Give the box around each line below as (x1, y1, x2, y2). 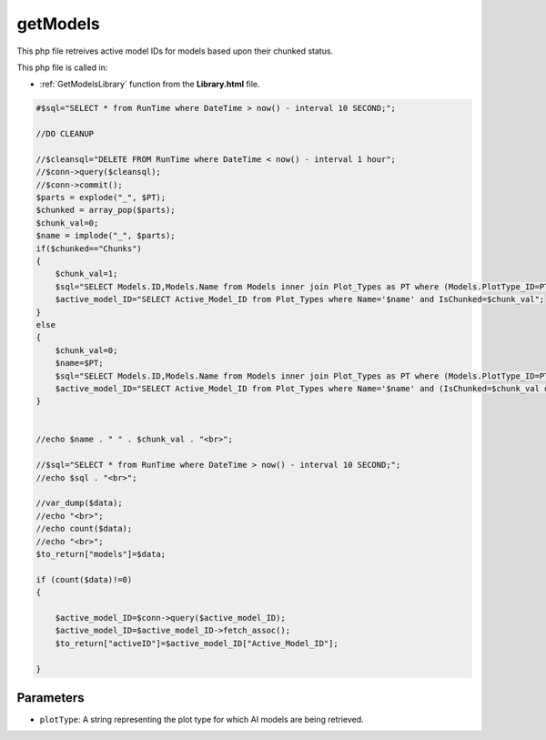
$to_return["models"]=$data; (35, 549, 167, 559)
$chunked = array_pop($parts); (35, 205, 177, 216)
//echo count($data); (35, 523, 133, 534)
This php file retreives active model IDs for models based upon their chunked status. (16, 46, 334, 56)
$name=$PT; (55, 358, 104, 369)
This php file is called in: (16, 62, 108, 73)
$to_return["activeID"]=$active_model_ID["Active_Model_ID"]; (55, 638, 339, 648)
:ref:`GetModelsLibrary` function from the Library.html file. (39, 78, 260, 90)
